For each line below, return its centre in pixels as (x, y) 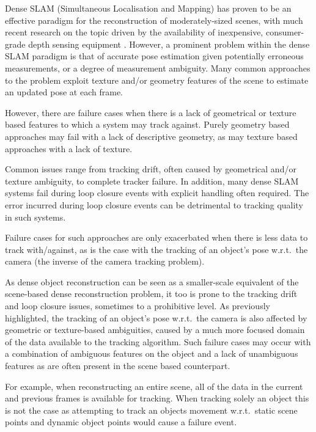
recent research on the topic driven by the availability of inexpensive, (134, 32)
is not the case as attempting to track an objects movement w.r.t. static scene (151, 410)
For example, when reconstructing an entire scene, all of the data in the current (154, 386)
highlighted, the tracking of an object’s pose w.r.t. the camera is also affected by (156, 317)
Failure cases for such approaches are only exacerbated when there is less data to (156, 237)
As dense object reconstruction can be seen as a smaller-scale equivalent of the (152, 281)
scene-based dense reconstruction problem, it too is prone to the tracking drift (151, 294)
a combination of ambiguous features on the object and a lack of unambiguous (152, 353)
